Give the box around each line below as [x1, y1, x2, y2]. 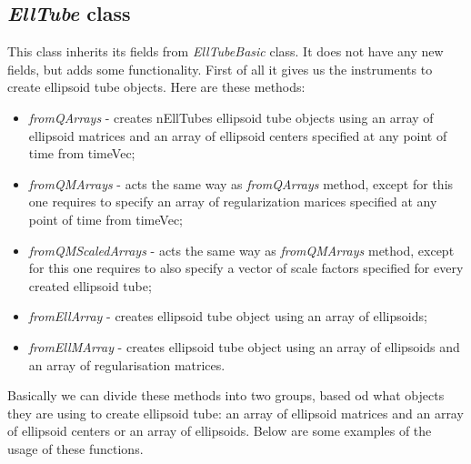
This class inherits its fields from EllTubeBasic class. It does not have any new [7, 42, 444, 61]
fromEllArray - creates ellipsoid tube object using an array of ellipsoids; [28, 307, 427, 326]
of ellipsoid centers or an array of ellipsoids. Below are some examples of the [7, 421, 432, 440]
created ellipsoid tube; [28, 276, 152, 295]
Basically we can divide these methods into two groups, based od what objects [7, 386, 445, 405]
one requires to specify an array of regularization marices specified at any [28, 192, 437, 211]
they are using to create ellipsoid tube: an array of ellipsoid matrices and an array [7, 403, 464, 422]
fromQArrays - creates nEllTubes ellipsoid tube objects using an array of [28, 107, 434, 126]
